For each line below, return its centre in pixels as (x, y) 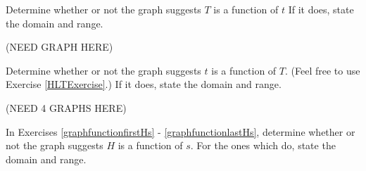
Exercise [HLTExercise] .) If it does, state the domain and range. (144, 84)
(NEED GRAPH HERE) (59, 47)
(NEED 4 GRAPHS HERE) (66, 107)
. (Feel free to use (322, 70)
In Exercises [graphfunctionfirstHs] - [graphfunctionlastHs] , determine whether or (181, 131)
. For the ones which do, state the (263, 145)
